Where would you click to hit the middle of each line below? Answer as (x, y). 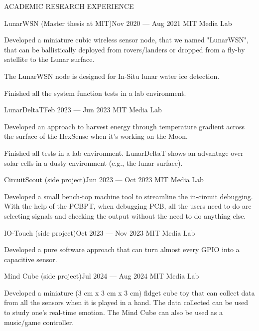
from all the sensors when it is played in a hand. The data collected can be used (126, 302)
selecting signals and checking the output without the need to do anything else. (125, 215)
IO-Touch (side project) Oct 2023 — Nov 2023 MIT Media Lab (100, 232)
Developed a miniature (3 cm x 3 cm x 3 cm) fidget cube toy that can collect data (129, 292)
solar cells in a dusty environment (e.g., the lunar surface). (93, 163)
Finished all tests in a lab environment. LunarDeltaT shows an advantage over (124, 153)
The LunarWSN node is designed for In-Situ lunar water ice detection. (112, 76)
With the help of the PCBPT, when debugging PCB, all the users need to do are (128, 206)
